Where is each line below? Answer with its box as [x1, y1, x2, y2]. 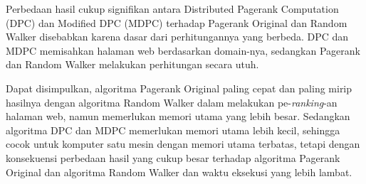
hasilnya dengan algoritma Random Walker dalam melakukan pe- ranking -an [6, 94, 338, 109]
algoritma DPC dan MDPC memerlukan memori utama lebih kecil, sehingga [6, 122, 340, 137]
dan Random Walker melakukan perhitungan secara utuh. [6, 57, 259, 72]
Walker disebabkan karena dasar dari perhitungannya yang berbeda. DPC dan [6, 29, 349, 44]
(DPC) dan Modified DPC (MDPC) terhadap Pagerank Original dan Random [6, 15, 347, 30]
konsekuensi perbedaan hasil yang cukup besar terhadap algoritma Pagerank [6, 150, 340, 165]
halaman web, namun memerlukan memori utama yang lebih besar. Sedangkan [6, 109, 350, 124]
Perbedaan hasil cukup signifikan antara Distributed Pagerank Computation [6, 1, 339, 16]
